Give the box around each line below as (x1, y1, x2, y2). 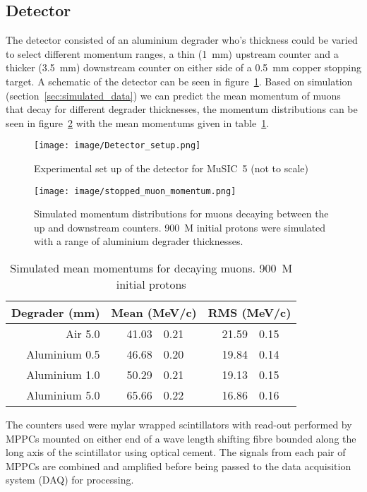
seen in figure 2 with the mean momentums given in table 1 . (6, 115, 270, 130)
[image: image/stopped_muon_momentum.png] (34, 186, 236, 196)
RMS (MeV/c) (207, 304, 291, 321)
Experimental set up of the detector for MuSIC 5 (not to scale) (34, 161, 308, 176)
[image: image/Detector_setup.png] (34, 140, 201, 151)
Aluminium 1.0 (26, 366, 100, 383)
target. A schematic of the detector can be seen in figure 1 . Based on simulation (6, 73, 353, 88)
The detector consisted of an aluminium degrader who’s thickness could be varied (6, 32, 358, 47)
